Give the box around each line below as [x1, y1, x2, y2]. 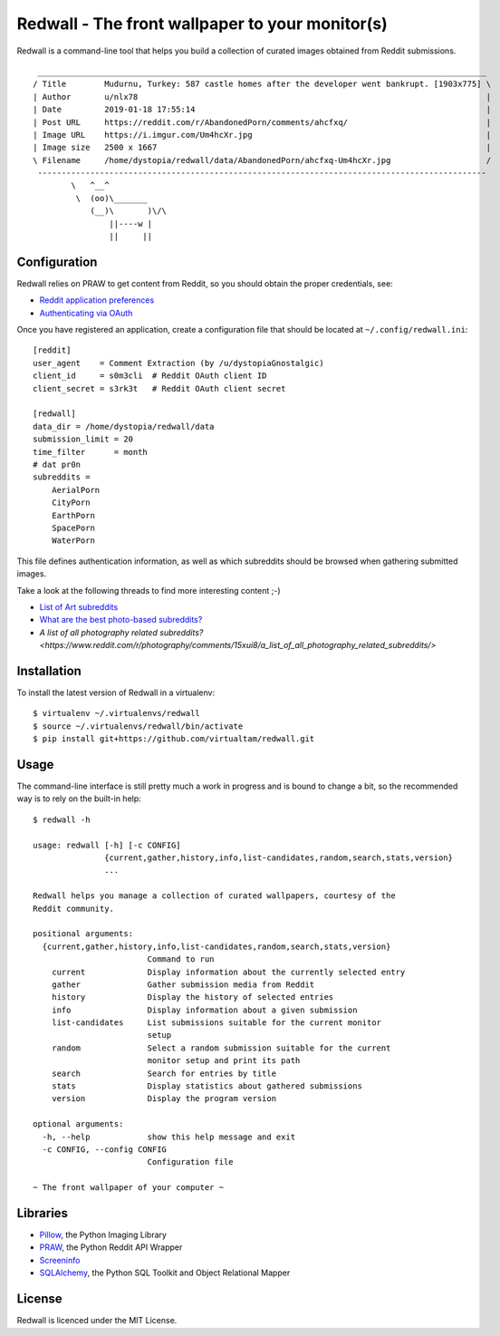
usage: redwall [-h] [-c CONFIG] [33, 839, 181, 850]
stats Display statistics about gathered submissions [51, 1081, 362, 1091]
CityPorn [51, 498, 91, 508]
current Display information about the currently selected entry [51, 966, 406, 977]
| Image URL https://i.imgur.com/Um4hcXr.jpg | [33, 130, 492, 140]
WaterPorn [51, 536, 95, 546]
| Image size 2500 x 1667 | [33, 142, 492, 153]
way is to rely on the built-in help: [16, 793, 142, 804]
